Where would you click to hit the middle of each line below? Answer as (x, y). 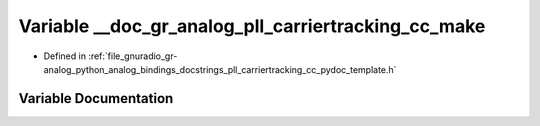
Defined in (65, 56)
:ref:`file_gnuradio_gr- (133, 56)
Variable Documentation (96, 98)
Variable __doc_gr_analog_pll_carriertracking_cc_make (252, 26)
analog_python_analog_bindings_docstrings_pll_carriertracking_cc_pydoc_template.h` (220, 69)
